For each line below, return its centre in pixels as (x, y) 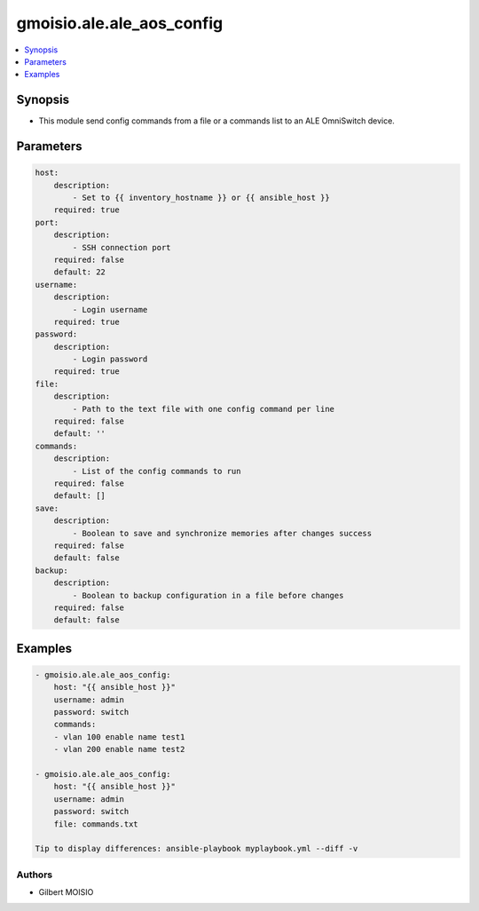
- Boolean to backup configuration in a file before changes (208, 595)
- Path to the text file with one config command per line (204, 409)
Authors (35, 875)
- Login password (110, 359)
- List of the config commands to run (157, 471)
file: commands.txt (96, 824)
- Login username (110, 309)
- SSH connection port (122, 247)
